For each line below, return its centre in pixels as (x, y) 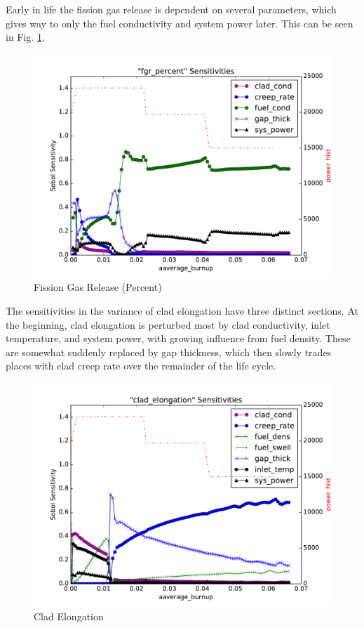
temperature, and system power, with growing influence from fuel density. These (178, 338)
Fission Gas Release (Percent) (98, 287)
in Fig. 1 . (25, 37)
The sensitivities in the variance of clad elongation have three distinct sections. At (182, 310)
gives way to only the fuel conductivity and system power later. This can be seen (180, 23)
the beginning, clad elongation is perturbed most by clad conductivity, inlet (168, 324)
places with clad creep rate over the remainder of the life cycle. (141, 366)
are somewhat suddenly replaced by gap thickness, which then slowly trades (169, 352)
